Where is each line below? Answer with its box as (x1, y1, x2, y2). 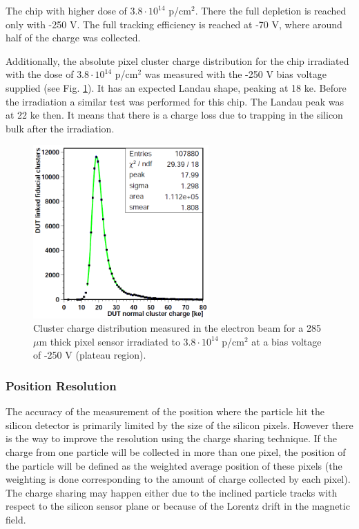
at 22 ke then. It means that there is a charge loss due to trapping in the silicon (6, 108, 343, 122)
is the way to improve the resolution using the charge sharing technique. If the (6, 431, 337, 446)
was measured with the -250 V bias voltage (144, 67, 327, 81)
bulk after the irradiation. (6, 121, 115, 135)
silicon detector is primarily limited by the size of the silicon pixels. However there (6, 417, 353, 432)
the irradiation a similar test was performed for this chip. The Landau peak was (6, 94, 345, 108)
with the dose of (6, 67, 74, 81)
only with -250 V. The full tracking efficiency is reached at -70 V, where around (6, 17, 342, 31)
